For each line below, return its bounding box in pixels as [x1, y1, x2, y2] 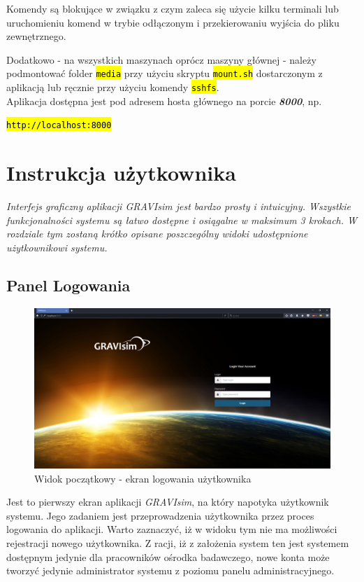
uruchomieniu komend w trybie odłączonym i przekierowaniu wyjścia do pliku [6, 15, 340, 29]
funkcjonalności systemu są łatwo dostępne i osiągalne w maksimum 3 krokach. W [6, 212, 358, 227]
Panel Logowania [6, 274, 131, 296]
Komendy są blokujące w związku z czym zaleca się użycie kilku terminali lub [6, 1, 339, 15]
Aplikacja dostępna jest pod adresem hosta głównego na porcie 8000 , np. [6, 93, 322, 108]
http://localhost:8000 [6, 120, 112, 131]
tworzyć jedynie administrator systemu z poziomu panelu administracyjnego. [6, 563, 335, 578]
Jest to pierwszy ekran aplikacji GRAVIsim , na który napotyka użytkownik [6, 494, 329, 509]
